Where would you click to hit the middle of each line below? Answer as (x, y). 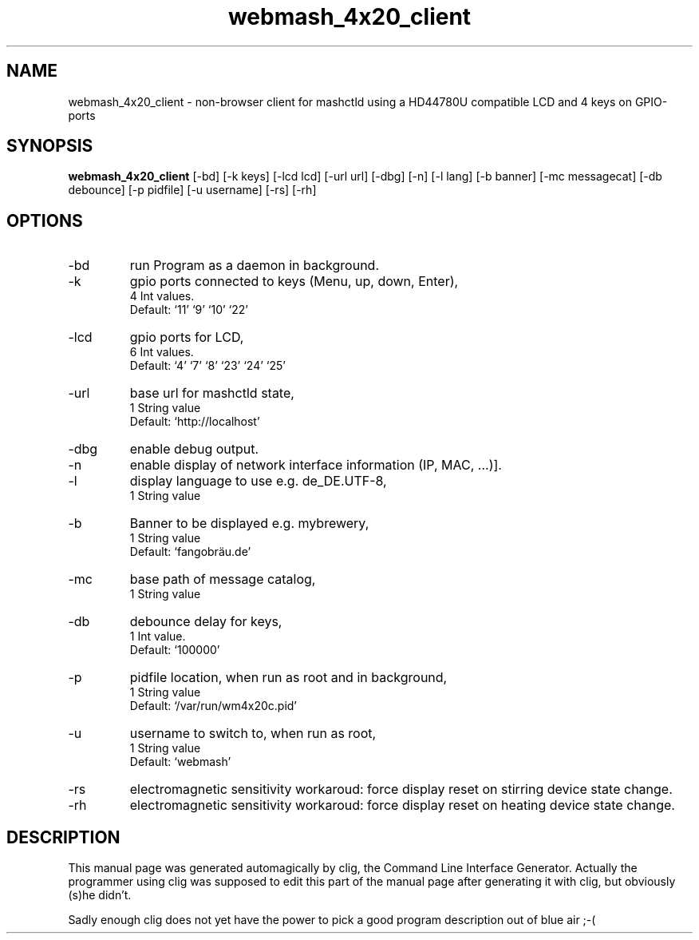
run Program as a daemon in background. (255, 266)
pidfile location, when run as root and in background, (288, 678)
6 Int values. (162, 352)
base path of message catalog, (223, 579)
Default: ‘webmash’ (180, 762)
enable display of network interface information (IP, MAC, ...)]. (316, 465)
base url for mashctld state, (212, 393)
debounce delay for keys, (206, 622)
